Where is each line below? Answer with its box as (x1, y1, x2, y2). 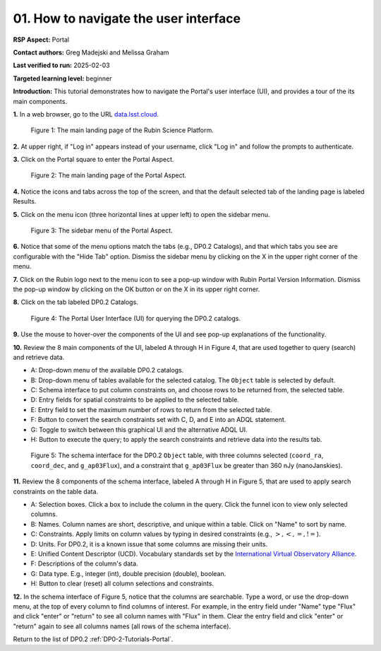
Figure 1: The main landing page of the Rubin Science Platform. (30, 126, 214, 134)
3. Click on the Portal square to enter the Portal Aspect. (13, 156, 174, 164)
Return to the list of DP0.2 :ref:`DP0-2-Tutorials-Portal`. (13, 635, 174, 643)
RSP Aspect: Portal (13, 35, 70, 44)
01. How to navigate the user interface (13, 11, 241, 26)
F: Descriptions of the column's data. (30, 559, 138, 568)
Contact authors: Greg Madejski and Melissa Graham (13, 48, 169, 57)
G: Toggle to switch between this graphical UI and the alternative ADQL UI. (30, 425, 248, 434)
